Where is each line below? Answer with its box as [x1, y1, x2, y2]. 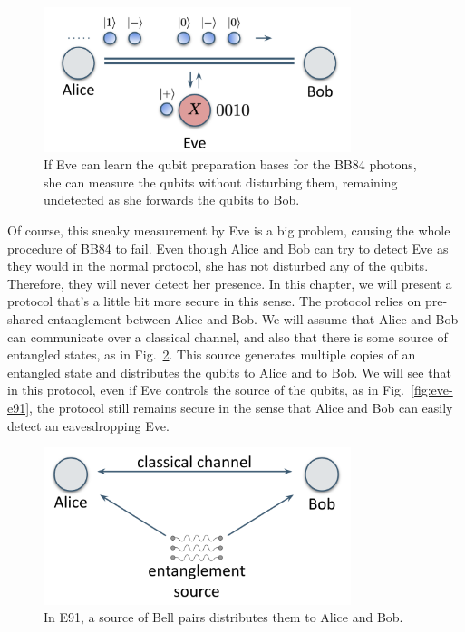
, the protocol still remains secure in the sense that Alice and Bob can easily [29, 397, 453, 417]
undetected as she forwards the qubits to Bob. [44, 190, 300, 209]
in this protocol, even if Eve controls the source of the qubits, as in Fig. [7, 380, 405, 399]
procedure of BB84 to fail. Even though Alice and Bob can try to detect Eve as [7, 238, 449, 257]
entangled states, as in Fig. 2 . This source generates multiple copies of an [7, 345, 416, 364]
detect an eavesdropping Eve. [7, 416, 170, 435]
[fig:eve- [411, 380, 453, 399]
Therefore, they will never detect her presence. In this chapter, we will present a [7, 273, 452, 292]
